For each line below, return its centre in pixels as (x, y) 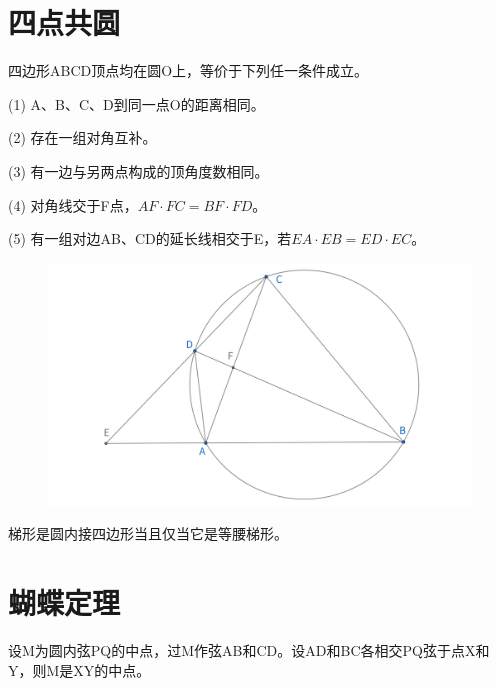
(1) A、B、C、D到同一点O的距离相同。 (136, 103)
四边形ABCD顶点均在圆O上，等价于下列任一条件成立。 (188, 70)
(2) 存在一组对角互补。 (82, 137)
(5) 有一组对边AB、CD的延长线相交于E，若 (150, 238)
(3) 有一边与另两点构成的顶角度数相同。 (138, 170)
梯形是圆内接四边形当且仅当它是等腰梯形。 (148, 533)
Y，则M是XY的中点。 (79, 669)
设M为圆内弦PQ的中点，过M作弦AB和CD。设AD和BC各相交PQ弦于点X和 (249, 650)
